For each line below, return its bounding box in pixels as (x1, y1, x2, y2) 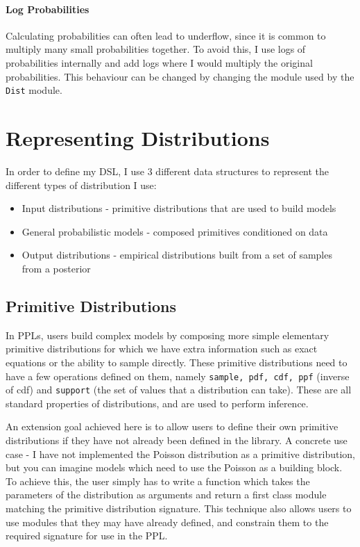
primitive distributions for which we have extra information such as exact (6, 341, 318, 356)
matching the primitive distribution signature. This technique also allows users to (6, 500, 352, 515)
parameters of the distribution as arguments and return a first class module (6, 487, 327, 502)
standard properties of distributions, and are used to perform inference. (6, 395, 309, 410)
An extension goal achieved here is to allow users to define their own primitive (6, 419, 338, 434)
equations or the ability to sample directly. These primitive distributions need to (6, 354, 348, 369)
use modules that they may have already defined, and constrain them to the (6, 514, 329, 529)
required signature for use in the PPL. (6, 528, 168, 543)
